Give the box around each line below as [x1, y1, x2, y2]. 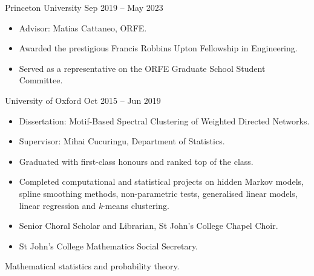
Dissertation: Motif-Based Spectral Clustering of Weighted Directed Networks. [19, 114, 310, 127]
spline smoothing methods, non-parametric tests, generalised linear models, [19, 187, 298, 199]
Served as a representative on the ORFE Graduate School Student [19, 62, 266, 74]
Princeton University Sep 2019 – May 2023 [5, 1, 163, 13]
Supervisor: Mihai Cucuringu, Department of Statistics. [19, 135, 225, 147]
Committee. [19, 74, 63, 86]
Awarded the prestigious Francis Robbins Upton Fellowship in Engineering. [19, 42, 298, 54]
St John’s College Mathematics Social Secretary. [19, 239, 198, 252]
